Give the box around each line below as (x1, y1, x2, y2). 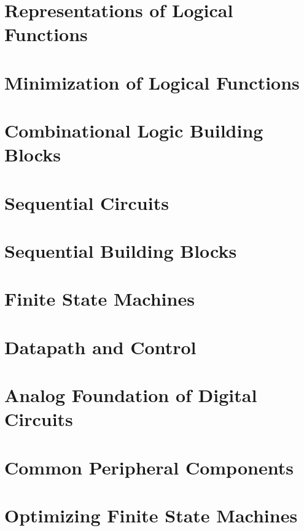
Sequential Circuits (4, 190, 169, 215)
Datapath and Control (4, 334, 197, 359)
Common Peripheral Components (4, 454, 294, 479)
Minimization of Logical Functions (4, 69, 300, 95)
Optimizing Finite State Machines (4, 503, 298, 528)
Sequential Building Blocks (4, 238, 237, 263)
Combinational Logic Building (4, 118, 263, 143)
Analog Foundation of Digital (4, 382, 257, 408)
